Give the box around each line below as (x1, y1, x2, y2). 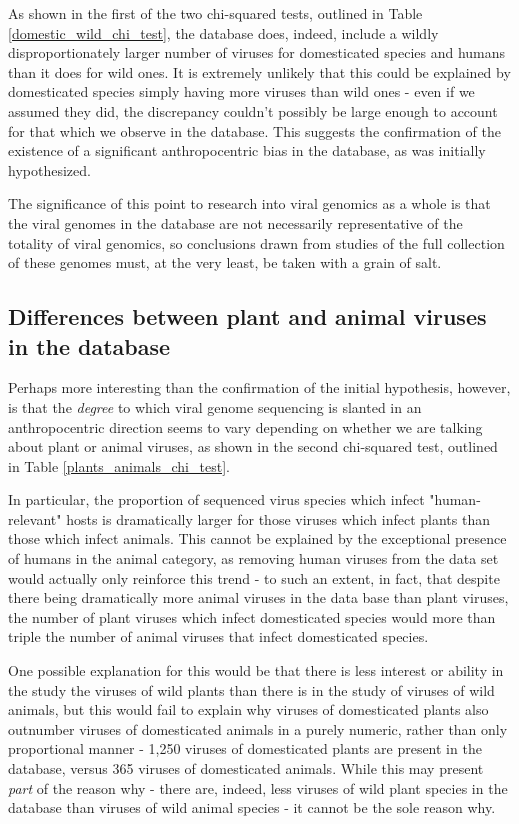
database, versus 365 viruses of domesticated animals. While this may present (8, 758, 484, 778)
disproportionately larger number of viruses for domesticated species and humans (8, 42, 506, 63)
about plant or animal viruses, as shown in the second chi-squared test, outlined (8, 436, 498, 457)
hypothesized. (8, 159, 91, 180)
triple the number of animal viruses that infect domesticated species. (8, 626, 429, 647)
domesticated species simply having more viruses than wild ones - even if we (8, 81, 475, 102)
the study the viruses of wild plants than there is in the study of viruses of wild (8, 679, 495, 700)
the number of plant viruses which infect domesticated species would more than (8, 606, 496, 627)
